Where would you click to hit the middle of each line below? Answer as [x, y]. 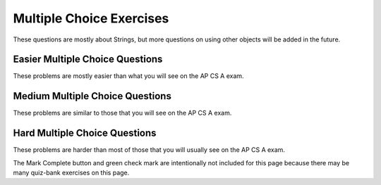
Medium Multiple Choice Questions [92, 96]
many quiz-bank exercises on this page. [71, 173]
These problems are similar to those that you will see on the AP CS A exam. [122, 113]
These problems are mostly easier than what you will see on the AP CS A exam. [128, 76]
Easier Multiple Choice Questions [88, 59]
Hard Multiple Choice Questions [85, 133]
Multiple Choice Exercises [91, 18]
